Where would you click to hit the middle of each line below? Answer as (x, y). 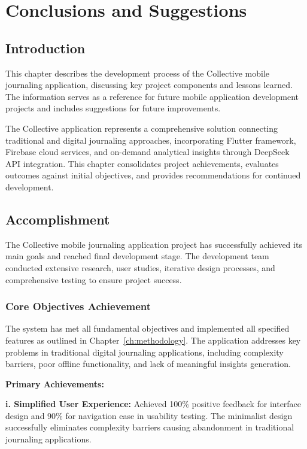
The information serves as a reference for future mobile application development (152, 96)
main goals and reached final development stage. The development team (137, 256)
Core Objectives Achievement (78, 306)
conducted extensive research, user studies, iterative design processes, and (140, 267)
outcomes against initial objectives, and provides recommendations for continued (153, 175)
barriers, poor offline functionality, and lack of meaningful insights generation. (148, 364)
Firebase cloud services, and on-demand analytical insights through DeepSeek (148, 152)
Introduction (45, 48)
